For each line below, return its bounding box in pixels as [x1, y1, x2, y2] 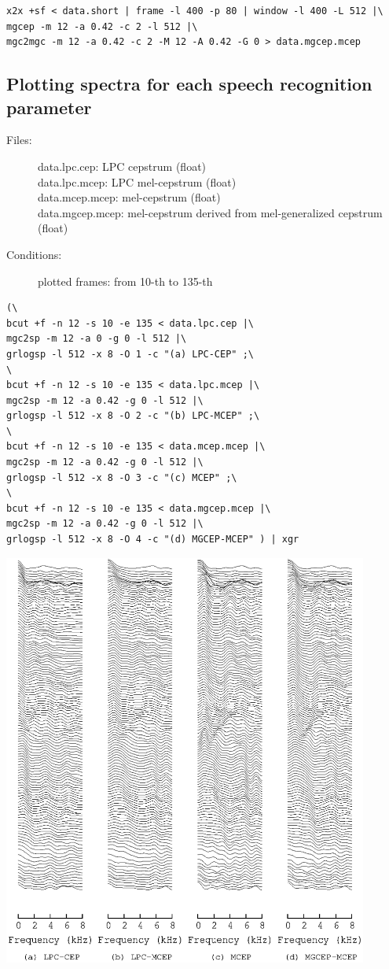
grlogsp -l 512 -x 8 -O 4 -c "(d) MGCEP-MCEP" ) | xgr [6, 534, 299, 546]
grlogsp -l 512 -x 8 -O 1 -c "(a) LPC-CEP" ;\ [6, 348, 254, 360]
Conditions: [6, 246, 62, 262]
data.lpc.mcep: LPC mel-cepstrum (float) [38, 173, 237, 190]
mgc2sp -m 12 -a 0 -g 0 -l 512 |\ [6, 333, 187, 345]
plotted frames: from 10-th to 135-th [38, 272, 213, 289]
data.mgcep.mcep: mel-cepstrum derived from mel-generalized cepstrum [38, 204, 383, 220]
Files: [6, 131, 32, 148]
